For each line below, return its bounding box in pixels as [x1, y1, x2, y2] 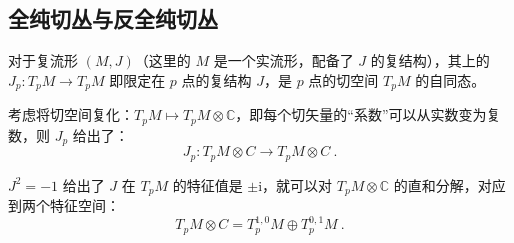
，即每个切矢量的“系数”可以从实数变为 [235, 104, 487, 125]
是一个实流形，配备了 [213, 50, 354, 71]
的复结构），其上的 [370, 50, 490, 71]
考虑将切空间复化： [8, 104, 134, 125]
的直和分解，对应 [393, 174, 506, 195]
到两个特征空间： [8, 195, 120, 216]
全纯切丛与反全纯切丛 [8, 3, 218, 34]
